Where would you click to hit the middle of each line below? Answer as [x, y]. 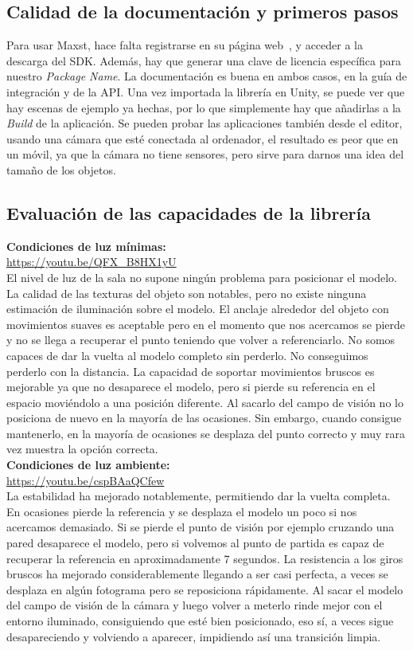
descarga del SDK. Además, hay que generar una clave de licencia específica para [204, 60]
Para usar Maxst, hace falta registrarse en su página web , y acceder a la [185, 45]
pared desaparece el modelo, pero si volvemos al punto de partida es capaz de [195, 543]
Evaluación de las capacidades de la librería [189, 212]
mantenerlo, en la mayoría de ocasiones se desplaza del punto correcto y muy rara [206, 433]
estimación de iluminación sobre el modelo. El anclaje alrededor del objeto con [198, 309]
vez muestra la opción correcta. [82, 449]
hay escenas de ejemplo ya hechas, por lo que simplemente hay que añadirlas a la [204, 107]
